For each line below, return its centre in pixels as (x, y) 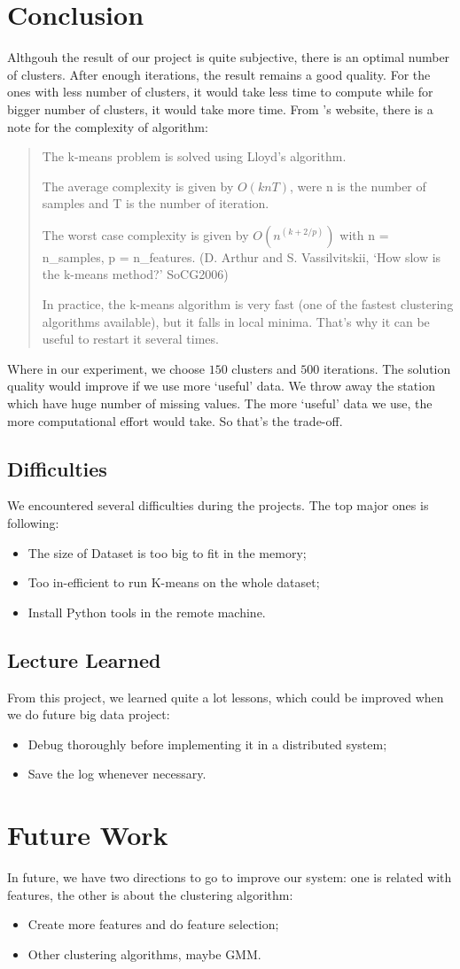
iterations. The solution (387, 368)
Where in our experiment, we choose (106, 368)
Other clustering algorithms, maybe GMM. (144, 953)
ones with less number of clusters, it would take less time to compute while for (220, 92)
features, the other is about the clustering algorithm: (150, 894)
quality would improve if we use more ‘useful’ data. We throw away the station (221, 386)
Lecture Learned (84, 659)
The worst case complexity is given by (145, 234)
